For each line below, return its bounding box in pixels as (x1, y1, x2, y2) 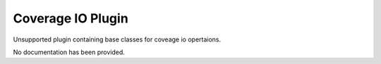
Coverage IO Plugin (13, 11, 128, 26)
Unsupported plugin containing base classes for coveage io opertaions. (13, 35, 222, 44)
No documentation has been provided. (13, 48, 125, 56)
